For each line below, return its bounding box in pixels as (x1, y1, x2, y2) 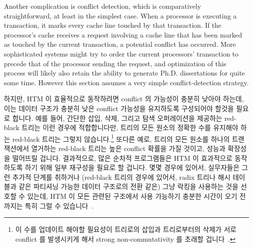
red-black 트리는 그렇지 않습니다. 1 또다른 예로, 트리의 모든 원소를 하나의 (12, 132, 230, 144)
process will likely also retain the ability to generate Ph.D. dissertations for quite (4, 68, 245, 78)
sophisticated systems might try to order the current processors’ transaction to (4, 48, 239, 58)
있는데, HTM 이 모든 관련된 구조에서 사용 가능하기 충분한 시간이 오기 (27, 190, 237, 201)
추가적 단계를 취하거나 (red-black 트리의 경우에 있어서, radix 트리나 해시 (12, 171, 231, 182)
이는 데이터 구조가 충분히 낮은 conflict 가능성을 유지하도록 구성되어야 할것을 (4, 103, 234, 113)
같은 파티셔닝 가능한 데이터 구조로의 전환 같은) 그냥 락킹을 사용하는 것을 (18, 181, 238, 191)
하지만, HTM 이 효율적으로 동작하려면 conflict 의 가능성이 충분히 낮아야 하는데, (4, 94, 244, 104)
